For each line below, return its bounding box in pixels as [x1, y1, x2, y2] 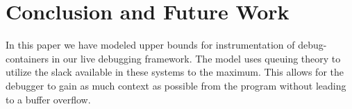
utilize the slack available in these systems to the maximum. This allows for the [6, 65, 344, 79]
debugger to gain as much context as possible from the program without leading [6, 78, 346, 92]
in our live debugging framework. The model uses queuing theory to [51, 51, 341, 65]
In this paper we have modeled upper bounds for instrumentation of [6, 37, 295, 52]
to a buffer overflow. [6, 92, 91, 106]
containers [6, 51, 49, 65]
